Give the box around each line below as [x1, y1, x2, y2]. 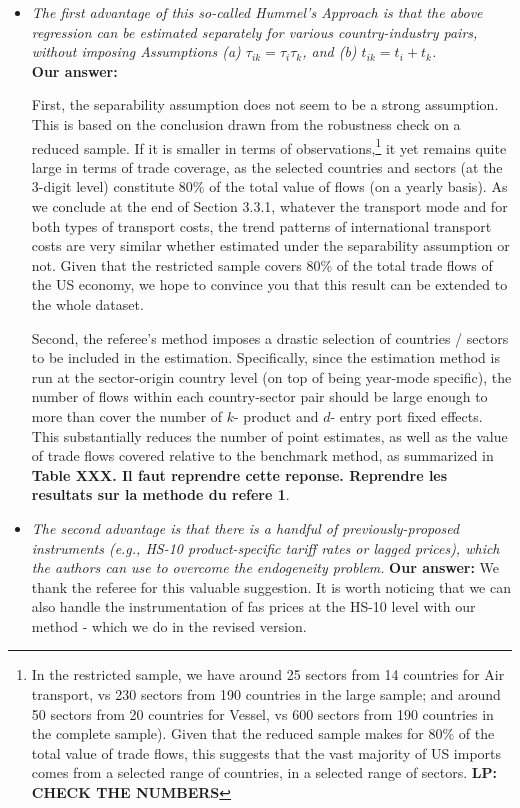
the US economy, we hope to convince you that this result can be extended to [31, 274, 508, 295]
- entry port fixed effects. [330, 405, 483, 426]
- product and [234, 405, 319, 426]
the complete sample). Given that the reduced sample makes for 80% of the [31, 723, 495, 744]
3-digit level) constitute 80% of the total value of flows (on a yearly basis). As [31, 176, 508, 197]
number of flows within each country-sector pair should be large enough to [31, 386, 488, 407]
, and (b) [302, 41, 357, 62]
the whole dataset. [31, 293, 144, 314]
